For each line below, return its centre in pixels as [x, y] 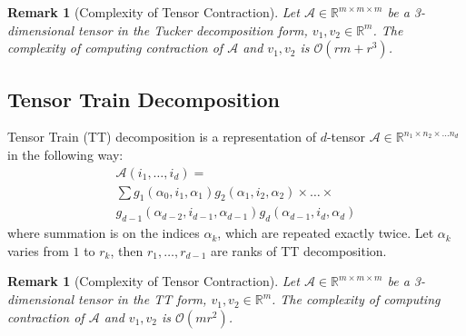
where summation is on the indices [104, 233]
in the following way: [65, 154]
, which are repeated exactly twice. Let [326, 233]
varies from [38, 250]
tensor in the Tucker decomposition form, [193, 30]
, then [127, 250]
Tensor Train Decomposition [144, 99]
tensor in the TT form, [143, 299]
